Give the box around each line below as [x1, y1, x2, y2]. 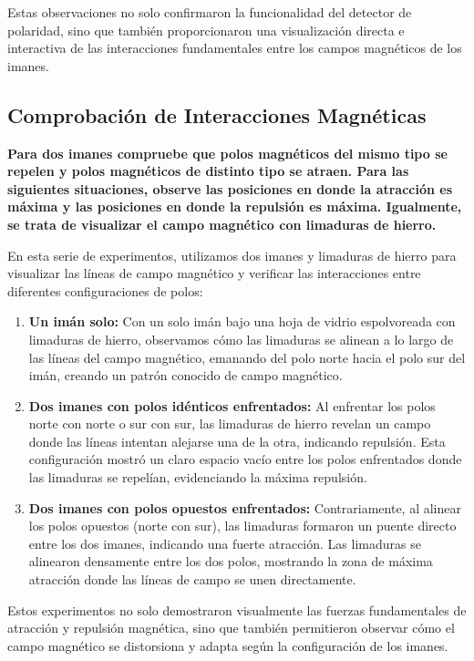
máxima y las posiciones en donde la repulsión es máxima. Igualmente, [7, 197, 462, 216]
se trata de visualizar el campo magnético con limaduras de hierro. [7, 214, 437, 233]
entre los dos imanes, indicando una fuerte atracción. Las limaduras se [28, 533, 421, 553]
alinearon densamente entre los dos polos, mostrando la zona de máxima [28, 552, 433, 571]
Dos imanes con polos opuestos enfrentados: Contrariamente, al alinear [28, 498, 461, 517]
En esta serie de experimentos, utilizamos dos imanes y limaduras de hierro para [7, 245, 457, 264]
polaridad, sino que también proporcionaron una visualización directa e [7, 20, 405, 39]
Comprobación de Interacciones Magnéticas [7, 100, 427, 129]
